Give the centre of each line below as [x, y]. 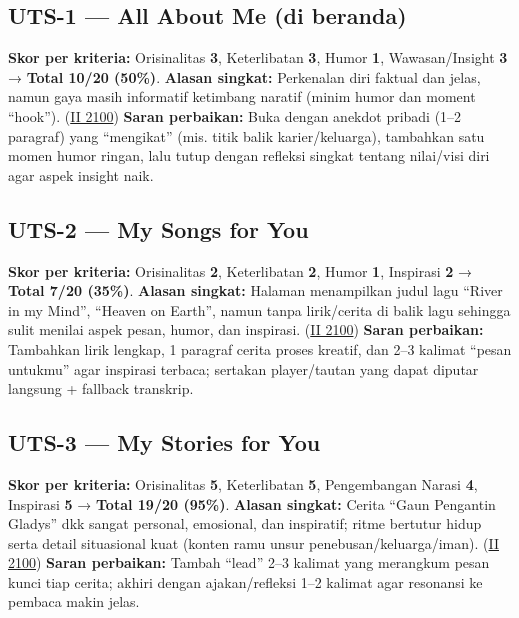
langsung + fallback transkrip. [101, 388]
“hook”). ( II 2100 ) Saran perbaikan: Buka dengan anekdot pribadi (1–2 [235, 115]
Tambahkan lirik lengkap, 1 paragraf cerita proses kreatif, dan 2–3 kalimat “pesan [260, 348]
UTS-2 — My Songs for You [158, 228]
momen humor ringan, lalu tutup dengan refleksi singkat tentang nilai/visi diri [249, 155]
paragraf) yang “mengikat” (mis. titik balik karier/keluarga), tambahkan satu [246, 135]
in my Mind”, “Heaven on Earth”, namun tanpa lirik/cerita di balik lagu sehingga [259, 309]
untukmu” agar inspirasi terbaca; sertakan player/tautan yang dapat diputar [243, 368]
